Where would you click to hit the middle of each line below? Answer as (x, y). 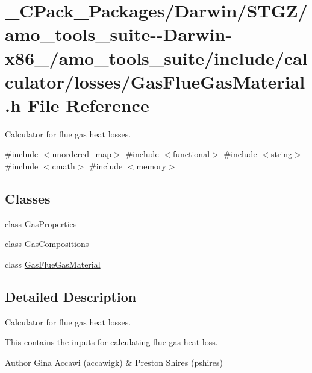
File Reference (88, 105)
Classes (28, 199)
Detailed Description (71, 297)
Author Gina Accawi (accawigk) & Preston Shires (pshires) (114, 362)
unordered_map (82, 154)
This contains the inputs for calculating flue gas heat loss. (111, 342)
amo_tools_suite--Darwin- (119, 34)
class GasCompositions (47, 244)
